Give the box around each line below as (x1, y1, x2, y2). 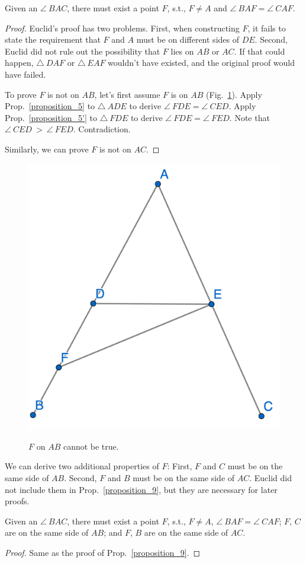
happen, (5, 56, 34, 69)
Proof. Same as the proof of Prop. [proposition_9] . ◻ (5, 546, 201, 558)
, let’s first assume (94, 88, 160, 100)
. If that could (234, 44, 285, 57)
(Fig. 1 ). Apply (206, 88, 262, 100)
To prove (5, 88, 37, 100)
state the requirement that (5, 33, 101, 46)
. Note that (229, 111, 270, 123)
